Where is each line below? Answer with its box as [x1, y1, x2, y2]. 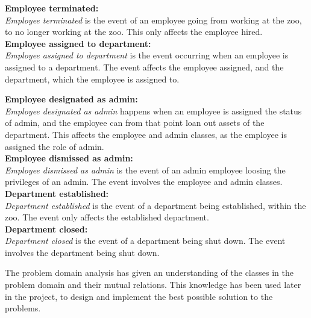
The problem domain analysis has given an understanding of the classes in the [5, 266, 294, 279]
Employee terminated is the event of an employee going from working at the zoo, [5, 13, 302, 26]
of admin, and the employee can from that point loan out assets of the [5, 116, 265, 129]
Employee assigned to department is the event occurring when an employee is [5, 49, 289, 61]
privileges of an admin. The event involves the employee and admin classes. [5, 175, 283, 188]
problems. [5, 302, 41, 314]
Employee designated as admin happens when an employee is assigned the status [5, 104, 302, 117]
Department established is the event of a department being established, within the [5, 199, 306, 211]
